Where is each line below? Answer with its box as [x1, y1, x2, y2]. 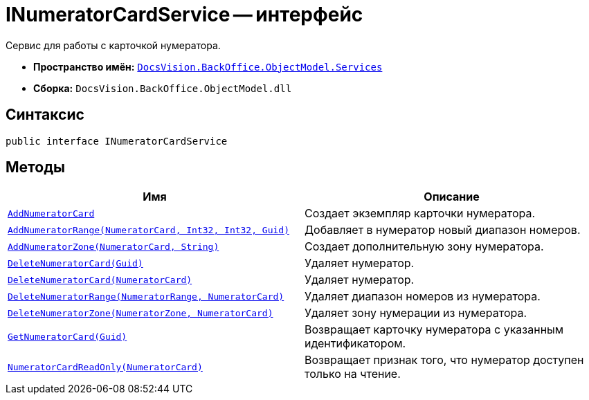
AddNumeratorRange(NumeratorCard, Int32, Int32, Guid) [8, 224, 289, 235]
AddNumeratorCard [8, 208, 95, 219]
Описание [424, 190, 480, 204]
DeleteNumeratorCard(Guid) [8, 257, 143, 269]
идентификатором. [305, 336, 406, 351]
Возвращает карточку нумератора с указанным [305, 322, 564, 337]
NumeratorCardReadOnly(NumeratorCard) [8, 361, 203, 372]
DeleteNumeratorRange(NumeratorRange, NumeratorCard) [8, 291, 284, 302]
